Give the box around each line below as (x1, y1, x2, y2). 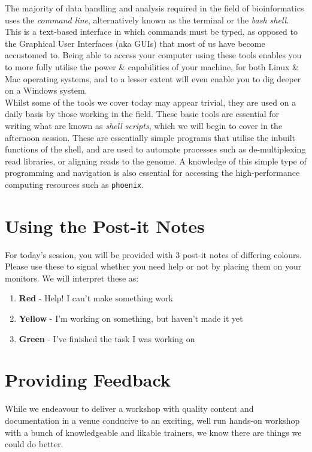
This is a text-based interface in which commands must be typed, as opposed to (5, 25, 298, 38)
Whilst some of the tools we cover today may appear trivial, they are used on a (5, 95, 296, 108)
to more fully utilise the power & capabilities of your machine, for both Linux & (5, 60, 299, 73)
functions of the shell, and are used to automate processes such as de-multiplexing (5, 143, 306, 155)
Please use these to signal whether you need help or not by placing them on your (5, 260, 302, 273)
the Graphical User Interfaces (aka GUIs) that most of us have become (5, 37, 265, 49)
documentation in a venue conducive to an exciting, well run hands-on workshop (5, 414, 300, 426)
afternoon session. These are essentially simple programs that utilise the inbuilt (5, 131, 296, 143)
